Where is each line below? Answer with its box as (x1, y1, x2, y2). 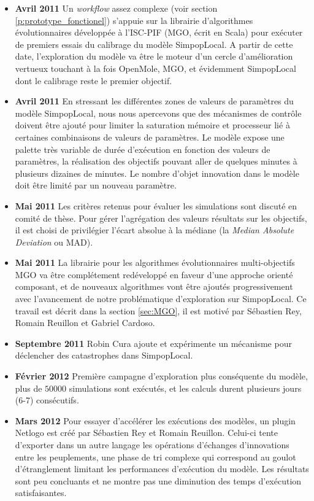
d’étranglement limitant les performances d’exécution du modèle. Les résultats (15, 462, 309, 475)
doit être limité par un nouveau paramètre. (15, 179, 177, 192)
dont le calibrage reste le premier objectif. (15, 74, 172, 87)
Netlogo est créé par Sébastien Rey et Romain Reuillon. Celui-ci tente (15, 426, 278, 439)
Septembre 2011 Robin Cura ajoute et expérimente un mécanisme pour (15, 336, 292, 349)
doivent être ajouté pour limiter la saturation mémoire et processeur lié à (15, 118, 290, 131)
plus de (15, 381, 42, 394)
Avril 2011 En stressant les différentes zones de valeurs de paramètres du (15, 95, 294, 107)
